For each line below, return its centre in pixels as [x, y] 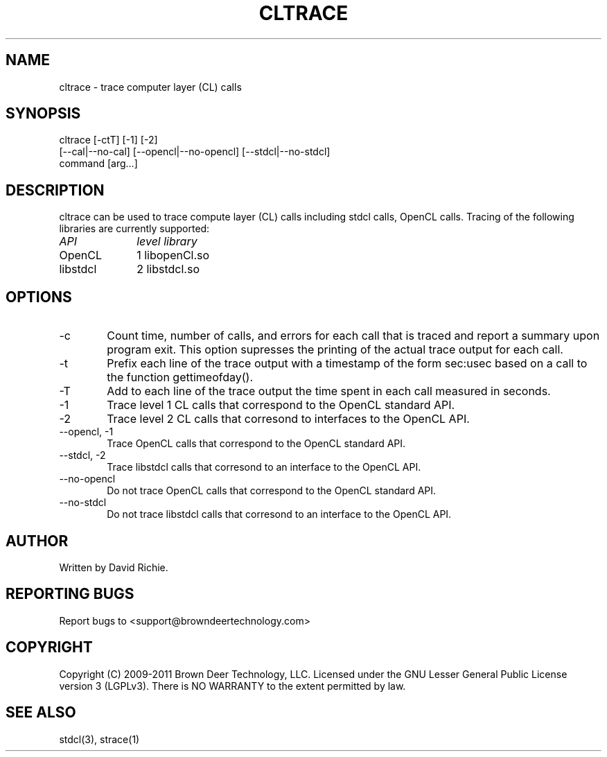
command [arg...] [98, 164]
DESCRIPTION [55, 190]
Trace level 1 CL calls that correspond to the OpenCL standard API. [281, 405]
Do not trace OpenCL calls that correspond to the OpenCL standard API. [272, 491]
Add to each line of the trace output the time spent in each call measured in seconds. [329, 391]
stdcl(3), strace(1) [99, 739]
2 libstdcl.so [168, 269]
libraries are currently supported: [134, 229]
